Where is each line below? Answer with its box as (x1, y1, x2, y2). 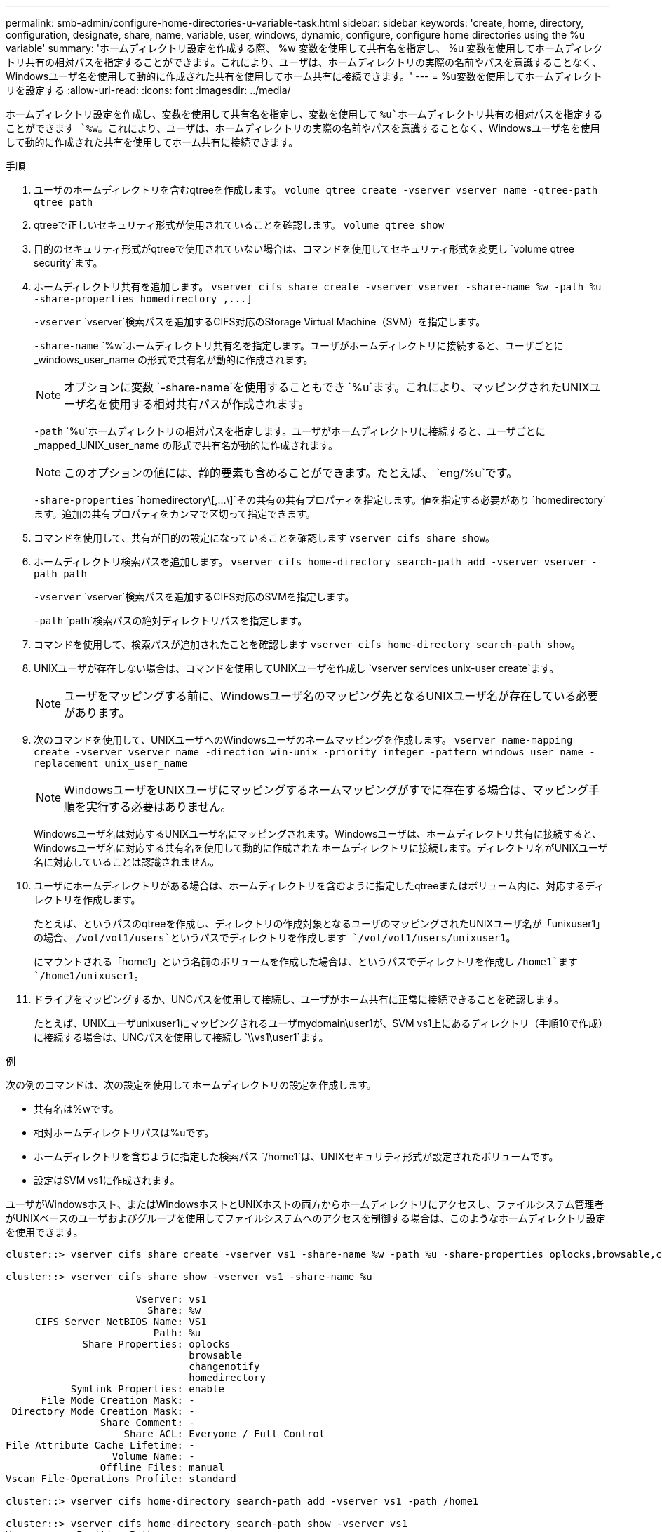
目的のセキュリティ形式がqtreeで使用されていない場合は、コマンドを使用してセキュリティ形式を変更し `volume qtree (34, 243, 574, 255)
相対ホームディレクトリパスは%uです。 (34, 1127, 215, 1138)
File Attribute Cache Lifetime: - (6, 1439, 195, 1451)
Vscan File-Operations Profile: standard (6, 1473, 236, 1484)
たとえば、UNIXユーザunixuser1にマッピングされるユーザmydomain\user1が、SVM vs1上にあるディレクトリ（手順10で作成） (34, 1017, 609, 1029)
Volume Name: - (112, 1451, 195, 1462)
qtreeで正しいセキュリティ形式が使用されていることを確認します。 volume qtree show (34, 219, 445, 231)
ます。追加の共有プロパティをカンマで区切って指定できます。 (34, 508, 316, 520)
